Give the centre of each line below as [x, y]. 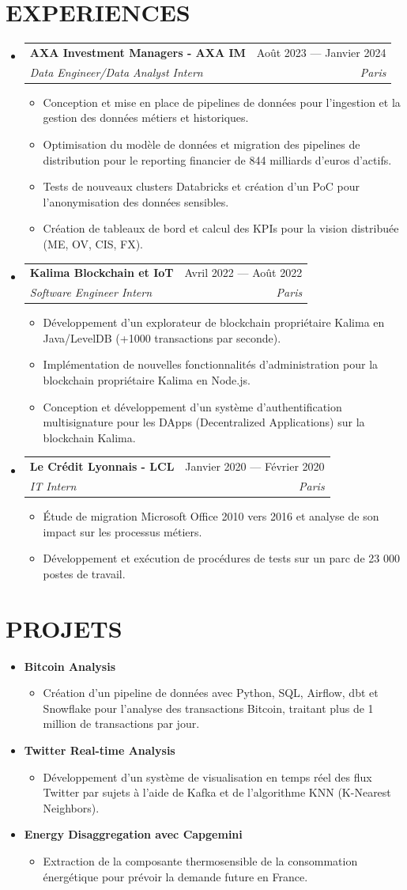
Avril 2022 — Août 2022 [243, 273]
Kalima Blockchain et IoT [102, 273]
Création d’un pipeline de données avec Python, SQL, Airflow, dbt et [211, 693]
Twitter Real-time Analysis [100, 750]
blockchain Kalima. [89, 437]
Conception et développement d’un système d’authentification [192, 406]
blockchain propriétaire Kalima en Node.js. [147, 380]
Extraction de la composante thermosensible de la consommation [200, 860]
